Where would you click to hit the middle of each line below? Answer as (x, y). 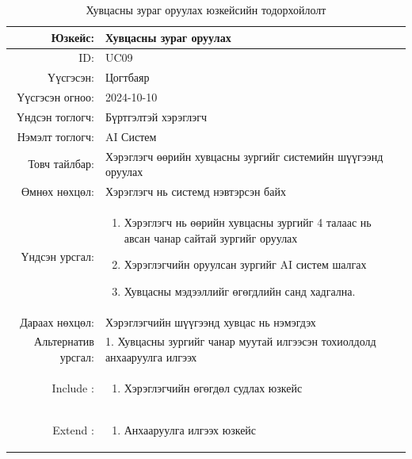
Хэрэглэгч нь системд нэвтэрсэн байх (195, 191)
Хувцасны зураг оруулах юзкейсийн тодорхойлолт (206, 10)
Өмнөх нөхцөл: (57, 191)
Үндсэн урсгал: (57, 256)
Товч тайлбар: (61, 164)
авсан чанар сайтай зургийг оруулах (211, 237)
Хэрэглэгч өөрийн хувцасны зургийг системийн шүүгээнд (244, 156)
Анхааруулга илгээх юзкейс (190, 429)
